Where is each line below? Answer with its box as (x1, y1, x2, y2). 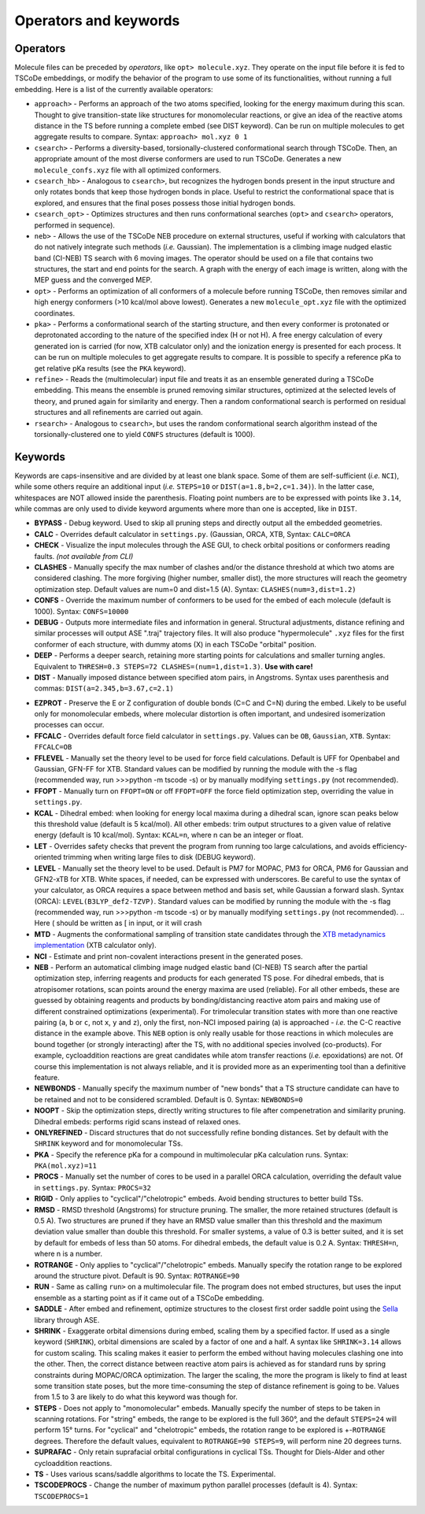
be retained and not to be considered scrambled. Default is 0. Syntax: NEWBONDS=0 (34, 1094, 303, 1104)
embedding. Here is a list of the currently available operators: (14, 84, 213, 94)
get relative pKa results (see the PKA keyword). (34, 363, 187, 373)
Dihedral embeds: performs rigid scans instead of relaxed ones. (34, 1116, 242, 1126)
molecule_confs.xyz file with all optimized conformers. (34, 165, 222, 175)
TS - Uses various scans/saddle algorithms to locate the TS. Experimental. (34, 1469, 276, 1479)
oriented (34, 853, 62, 862)
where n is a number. (34, 1249, 102, 1259)
